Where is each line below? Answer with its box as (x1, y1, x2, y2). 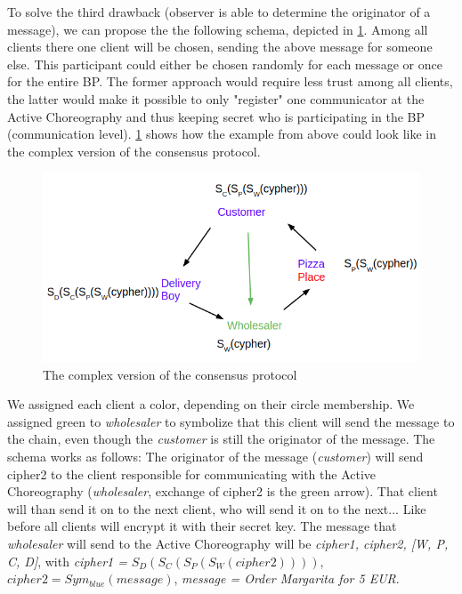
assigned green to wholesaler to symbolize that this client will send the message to (7, 412, 455, 430)
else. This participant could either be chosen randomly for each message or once (7, 54, 442, 73)
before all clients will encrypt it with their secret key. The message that (7, 517, 397, 535)
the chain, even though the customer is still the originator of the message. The (7, 429, 435, 448)
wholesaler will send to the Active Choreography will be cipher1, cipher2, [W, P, (7, 534, 449, 552)
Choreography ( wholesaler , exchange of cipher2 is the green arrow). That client (7, 482, 438, 501)
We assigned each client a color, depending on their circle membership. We (7, 395, 415, 413)
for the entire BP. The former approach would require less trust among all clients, (7, 72, 453, 91)
